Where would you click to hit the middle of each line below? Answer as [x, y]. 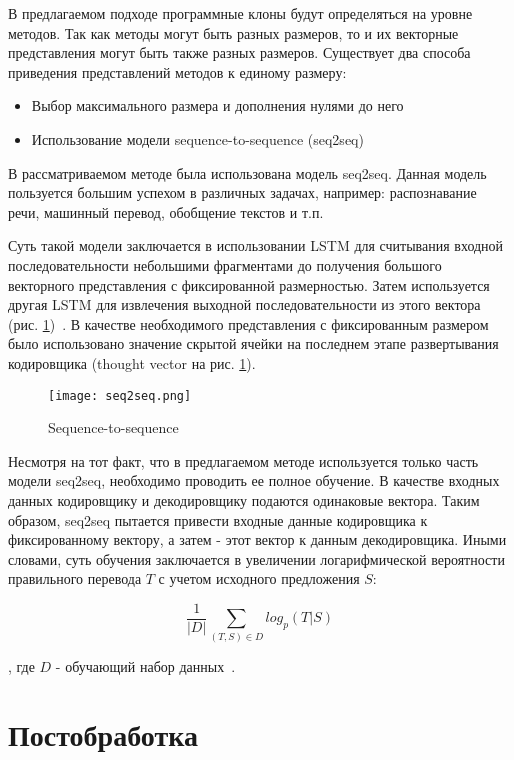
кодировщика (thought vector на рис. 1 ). [132, 362]
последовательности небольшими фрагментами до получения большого [225, 264]
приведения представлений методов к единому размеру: [177, 71]
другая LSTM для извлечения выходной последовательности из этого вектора [244, 304]
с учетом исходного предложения [259, 578]
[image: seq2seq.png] [120, 395]
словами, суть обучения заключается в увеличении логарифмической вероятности [256, 558]
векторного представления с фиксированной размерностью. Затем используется [249, 284]
